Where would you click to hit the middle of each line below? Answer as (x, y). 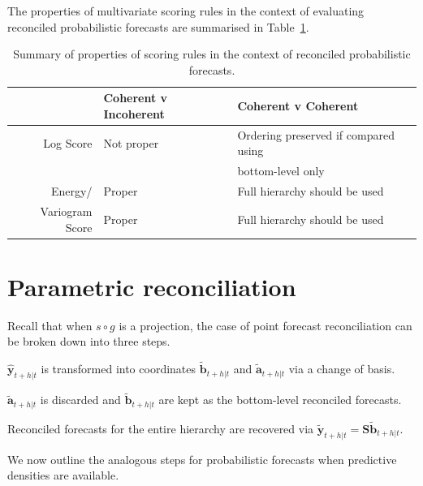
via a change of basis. (342, 369)
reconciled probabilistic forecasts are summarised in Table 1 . (158, 26)
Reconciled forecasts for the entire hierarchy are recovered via (161, 428)
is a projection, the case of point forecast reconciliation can (265, 325)
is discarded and (80, 400)
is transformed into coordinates (119, 369)
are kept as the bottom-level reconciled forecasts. (280, 400)
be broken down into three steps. (89, 341)
